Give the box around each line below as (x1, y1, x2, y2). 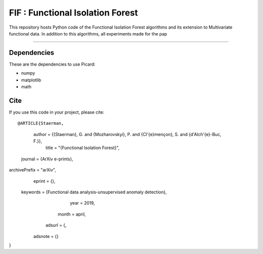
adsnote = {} (33, 233, 59, 239)
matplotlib (21, 77, 41, 83)
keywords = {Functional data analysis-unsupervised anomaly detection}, (21, 189, 167, 195)
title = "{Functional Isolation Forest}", (45, 145, 119, 151)
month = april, (57, 211, 86, 217)
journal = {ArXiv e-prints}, (21, 156, 73, 162)
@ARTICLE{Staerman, (18, 120, 64, 126)
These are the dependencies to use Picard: (9, 61, 96, 67)
